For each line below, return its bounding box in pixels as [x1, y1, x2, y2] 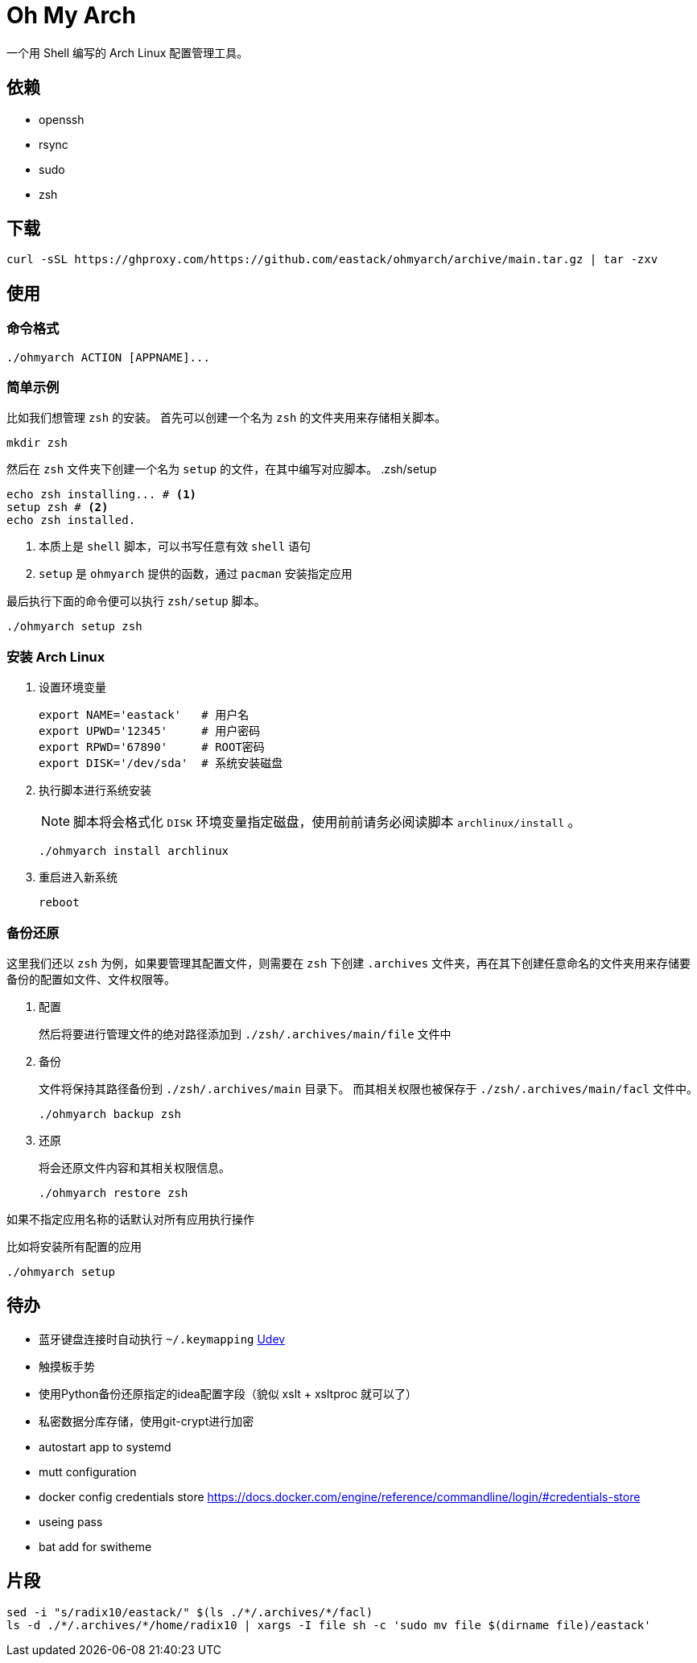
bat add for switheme [39, 1539, 152, 1554]
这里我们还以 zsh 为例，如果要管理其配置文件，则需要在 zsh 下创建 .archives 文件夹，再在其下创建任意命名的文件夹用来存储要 [6, 955, 691, 970]
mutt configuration [39, 1464, 137, 1479]
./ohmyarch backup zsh [39, 1107, 182, 1120]
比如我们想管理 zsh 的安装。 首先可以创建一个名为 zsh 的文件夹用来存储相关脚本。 [6, 411, 447, 425]
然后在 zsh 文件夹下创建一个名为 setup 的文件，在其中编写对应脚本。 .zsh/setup [6, 462, 437, 477]
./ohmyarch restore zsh [39, 1186, 188, 1199]
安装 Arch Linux [6, 648, 105, 665]
